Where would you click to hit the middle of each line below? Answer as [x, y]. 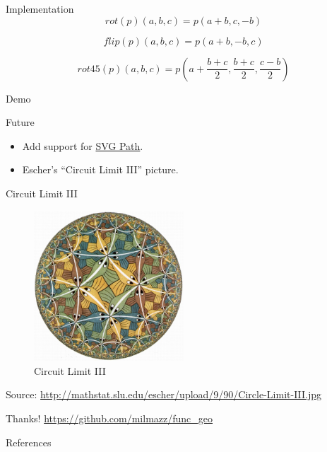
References [29, 442]
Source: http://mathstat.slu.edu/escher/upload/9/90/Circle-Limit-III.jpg [164, 394]
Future [20, 122]
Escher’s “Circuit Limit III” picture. [100, 169]
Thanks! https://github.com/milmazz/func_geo [109, 418]
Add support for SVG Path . [83, 145]
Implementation [40, 8]
